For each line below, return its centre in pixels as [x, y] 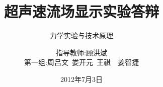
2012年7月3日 [81, 79]
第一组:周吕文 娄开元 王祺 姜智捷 [81, 62]
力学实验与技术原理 [81, 35]
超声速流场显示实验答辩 [81, 11]
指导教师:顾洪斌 [81, 52]
